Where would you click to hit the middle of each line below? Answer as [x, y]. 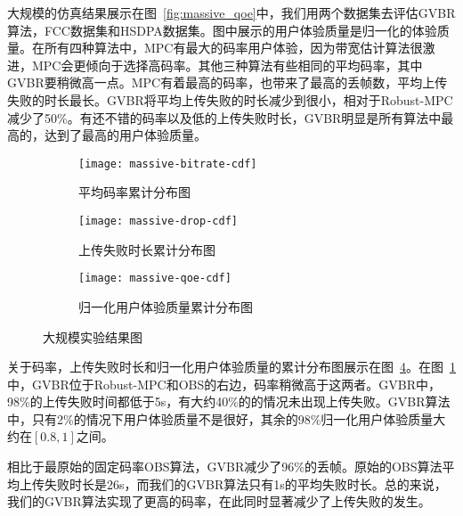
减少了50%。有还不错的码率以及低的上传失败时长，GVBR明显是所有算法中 [224, 117]
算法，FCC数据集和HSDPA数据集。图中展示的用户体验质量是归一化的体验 [222, 30]
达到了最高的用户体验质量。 [125, 135]
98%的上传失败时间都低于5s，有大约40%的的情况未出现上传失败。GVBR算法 [229, 401]
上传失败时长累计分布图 [147, 249]
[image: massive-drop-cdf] [158, 221]
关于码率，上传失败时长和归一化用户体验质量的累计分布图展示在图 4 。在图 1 [231, 367]
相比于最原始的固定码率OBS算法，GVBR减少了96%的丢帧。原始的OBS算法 [225, 467]
